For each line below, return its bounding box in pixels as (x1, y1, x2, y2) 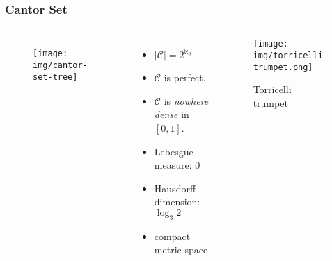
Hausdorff (154, 180, 196, 195)
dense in (154, 107, 189, 121)
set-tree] (33, 71, 78, 82)
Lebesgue (154, 144, 193, 158)
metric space (154, 242, 208, 257)
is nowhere (164, 93, 209, 108)
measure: (154, 158, 192, 172)
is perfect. (164, 70, 206, 85)
